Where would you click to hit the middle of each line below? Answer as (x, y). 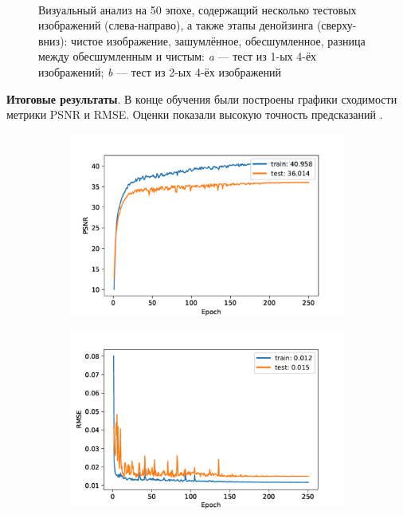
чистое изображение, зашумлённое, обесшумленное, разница (218, 40)
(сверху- (336, 25)
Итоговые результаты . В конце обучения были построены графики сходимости (202, 98)
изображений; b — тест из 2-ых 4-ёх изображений (160, 71)
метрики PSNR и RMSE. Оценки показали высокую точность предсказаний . (195, 114)
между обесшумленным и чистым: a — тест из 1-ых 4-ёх (178, 56)
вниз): (53, 40)
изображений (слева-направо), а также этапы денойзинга (176, 25)
